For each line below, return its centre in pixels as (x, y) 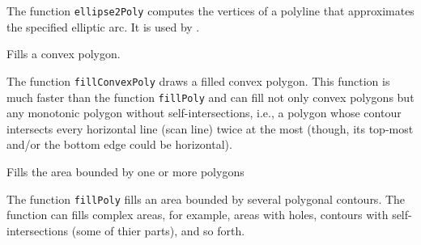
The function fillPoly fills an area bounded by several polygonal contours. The (206, 199)
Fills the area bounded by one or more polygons (125, 171)
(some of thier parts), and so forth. (158, 230)
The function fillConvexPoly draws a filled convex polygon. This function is (198, 80)
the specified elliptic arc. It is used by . (103, 26)
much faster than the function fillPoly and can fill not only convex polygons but (210, 97)
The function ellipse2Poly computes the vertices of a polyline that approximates (210, 11)
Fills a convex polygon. (64, 54)
